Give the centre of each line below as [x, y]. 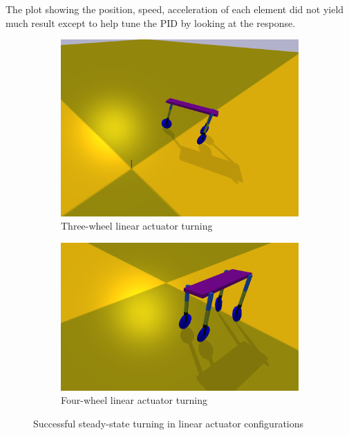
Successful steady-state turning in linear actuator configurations [169, 423]
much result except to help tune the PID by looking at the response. [151, 22]
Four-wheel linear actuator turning [134, 400]
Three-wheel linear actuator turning [137, 226]
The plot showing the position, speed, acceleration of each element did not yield [175, 9]
